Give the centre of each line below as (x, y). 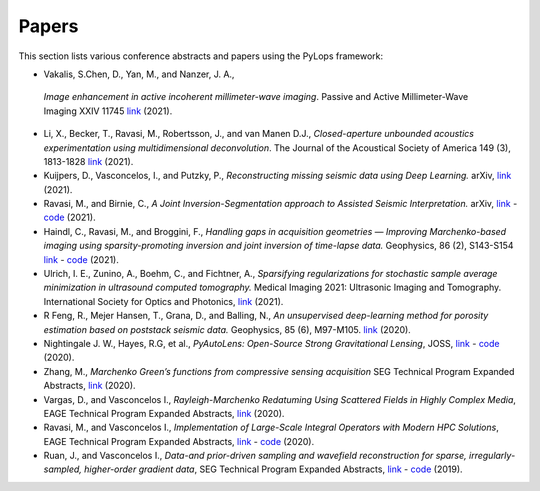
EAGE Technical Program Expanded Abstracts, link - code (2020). (179, 441)
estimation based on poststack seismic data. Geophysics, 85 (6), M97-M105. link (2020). (227, 329)
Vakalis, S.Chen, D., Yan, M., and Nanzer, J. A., (139, 74)
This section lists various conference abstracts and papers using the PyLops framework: (201, 56)
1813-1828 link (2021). (88, 161)
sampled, (62, 469)
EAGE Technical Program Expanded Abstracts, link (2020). (164, 413)
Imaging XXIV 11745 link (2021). (108, 111)
